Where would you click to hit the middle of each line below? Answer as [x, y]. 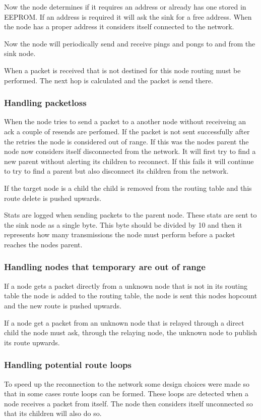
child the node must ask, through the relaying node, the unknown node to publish [131, 332]
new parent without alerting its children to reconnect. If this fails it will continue [129, 161]
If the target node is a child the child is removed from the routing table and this [128, 188]
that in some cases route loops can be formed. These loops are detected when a [126, 393]
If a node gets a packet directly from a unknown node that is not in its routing [126, 285]
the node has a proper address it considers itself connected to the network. [119, 27]
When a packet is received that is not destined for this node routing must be [122, 70]
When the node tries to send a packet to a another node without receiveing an [125, 121]
